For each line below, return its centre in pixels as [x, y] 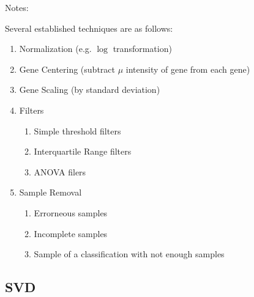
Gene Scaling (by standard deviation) [90, 90]
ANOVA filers [60, 171]
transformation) [142, 49]
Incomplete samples [71, 233]
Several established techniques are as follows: [89, 28]
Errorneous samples [71, 212]
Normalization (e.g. [55, 49]
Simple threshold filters [77, 130]
